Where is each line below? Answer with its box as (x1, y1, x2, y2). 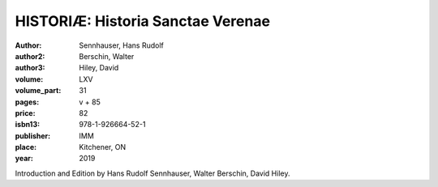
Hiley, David (79, 63, 119, 73)
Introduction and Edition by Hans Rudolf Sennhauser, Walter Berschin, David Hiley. (15, 168, 290, 178)
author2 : (15, 51, 45, 61)
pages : (15, 97, 40, 107)
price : (15, 108, 36, 117)
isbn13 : (15, 120, 41, 130)
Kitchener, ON (79, 142, 126, 152)
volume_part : (15, 86, 62, 96)
